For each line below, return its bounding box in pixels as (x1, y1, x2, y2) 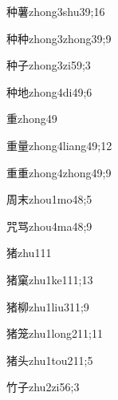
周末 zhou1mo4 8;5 (6, 191, 92, 208)
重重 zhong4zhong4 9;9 (6, 164, 112, 180)
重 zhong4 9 (6, 110, 57, 127)
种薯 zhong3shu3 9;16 (6, 3, 105, 19)
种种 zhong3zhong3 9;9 (6, 30, 112, 46)
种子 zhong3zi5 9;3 (6, 57, 91, 73)
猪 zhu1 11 (6, 244, 52, 261)
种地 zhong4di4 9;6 (6, 83, 92, 100)
